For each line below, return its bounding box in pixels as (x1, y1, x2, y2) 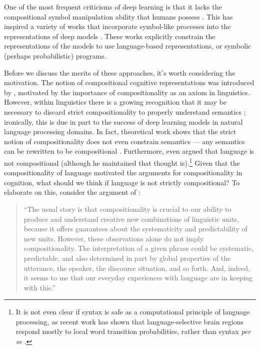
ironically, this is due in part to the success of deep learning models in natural (4, 116, 243, 127)
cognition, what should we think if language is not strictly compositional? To (4, 177, 240, 187)
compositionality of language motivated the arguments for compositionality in (4, 167, 242, 178)
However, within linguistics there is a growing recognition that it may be (4, 97, 226, 107)
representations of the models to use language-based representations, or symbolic (4, 41, 251, 51)
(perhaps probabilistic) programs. (4, 50, 106, 61)
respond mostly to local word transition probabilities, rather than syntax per (15, 326, 251, 336)
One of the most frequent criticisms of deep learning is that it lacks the (4, 2, 222, 12)
